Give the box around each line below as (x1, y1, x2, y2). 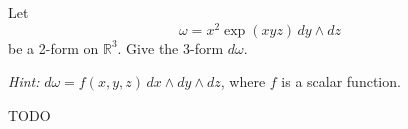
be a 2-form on (8, 37, 99, 58)
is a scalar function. (281, 71, 401, 92)
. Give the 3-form (117, 37, 224, 58)
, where (220, 71, 266, 92)
